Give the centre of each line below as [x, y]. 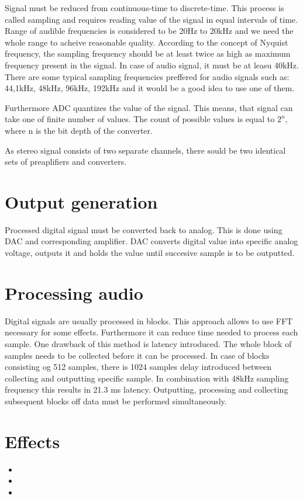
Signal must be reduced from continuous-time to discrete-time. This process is [144, 8]
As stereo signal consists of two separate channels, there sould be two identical [145, 150]
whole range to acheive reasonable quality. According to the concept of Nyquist [147, 42]
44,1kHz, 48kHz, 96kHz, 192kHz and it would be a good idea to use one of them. [150, 88]
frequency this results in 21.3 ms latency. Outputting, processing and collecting [147, 389]
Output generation [81, 201]
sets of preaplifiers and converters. [66, 162]
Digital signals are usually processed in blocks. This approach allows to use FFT [149, 320]
